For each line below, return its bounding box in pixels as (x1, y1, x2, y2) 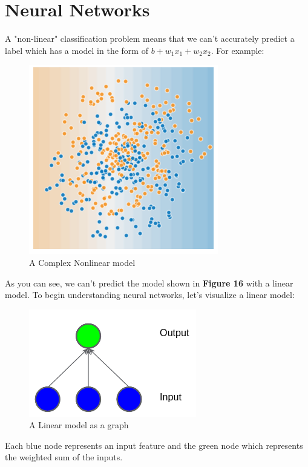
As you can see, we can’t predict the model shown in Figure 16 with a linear (5, 276, 293, 289)
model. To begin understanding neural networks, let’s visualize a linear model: (5, 288, 295, 301)
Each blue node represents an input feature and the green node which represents (5, 439, 303, 451)
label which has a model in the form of (5, 44, 148, 56)
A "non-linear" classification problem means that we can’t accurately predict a (5, 32, 295, 45)
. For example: (211, 44, 264, 56)
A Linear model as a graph (29, 419, 129, 431)
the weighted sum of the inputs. (5, 451, 123, 463)
